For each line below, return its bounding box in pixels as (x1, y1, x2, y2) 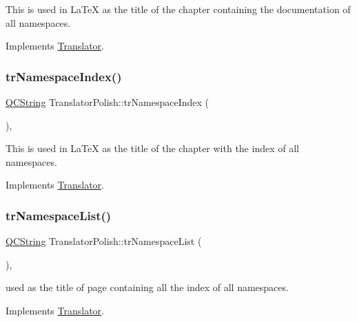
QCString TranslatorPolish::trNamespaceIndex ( (6, 95, 210, 109)
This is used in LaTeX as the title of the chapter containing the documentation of (6, 2, 351, 16)
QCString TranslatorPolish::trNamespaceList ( (6, 234, 202, 248)
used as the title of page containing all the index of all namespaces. (6, 280, 289, 294)
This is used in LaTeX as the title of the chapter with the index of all (6, 141, 299, 155)
